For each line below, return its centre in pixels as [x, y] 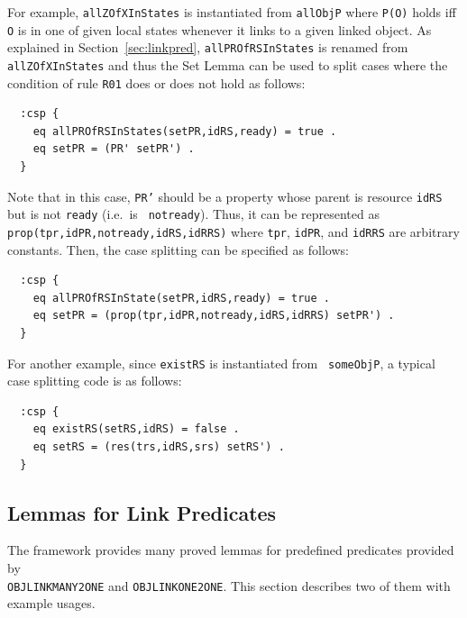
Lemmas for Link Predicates [142, 512]
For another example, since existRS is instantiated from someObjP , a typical [221, 363]
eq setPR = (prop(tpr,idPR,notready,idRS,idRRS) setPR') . [214, 316]
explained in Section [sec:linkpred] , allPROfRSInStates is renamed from [208, 47]
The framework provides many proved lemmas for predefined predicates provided [231, 550]
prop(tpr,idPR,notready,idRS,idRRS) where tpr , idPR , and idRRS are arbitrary [233, 231]
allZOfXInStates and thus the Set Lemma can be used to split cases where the [228, 64]
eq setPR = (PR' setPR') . [114, 149]
